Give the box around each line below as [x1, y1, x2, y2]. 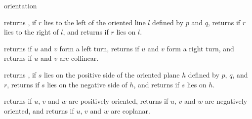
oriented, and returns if [4, 105, 74, 116]
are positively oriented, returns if [69, 96, 168, 106]
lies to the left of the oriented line [43, 17, 146, 27]
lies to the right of [4, 27, 59, 37]
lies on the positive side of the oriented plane [44, 69, 180, 79]
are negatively [205, 96, 248, 106]
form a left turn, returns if [59, 43, 139, 53]
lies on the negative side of [47, 79, 127, 89]
